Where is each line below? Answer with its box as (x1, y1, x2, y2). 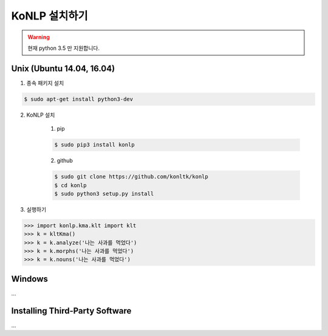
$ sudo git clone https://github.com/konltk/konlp (54, 173, 209, 180)
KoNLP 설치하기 (11, 9, 88, 22)
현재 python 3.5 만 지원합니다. (27, 44, 100, 52)
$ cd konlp (54, 182, 87, 188)
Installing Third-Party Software (11, 306, 132, 316)
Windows (11, 273, 48, 284)
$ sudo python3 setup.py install (54, 190, 154, 197)
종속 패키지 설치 (26, 79, 64, 86)
